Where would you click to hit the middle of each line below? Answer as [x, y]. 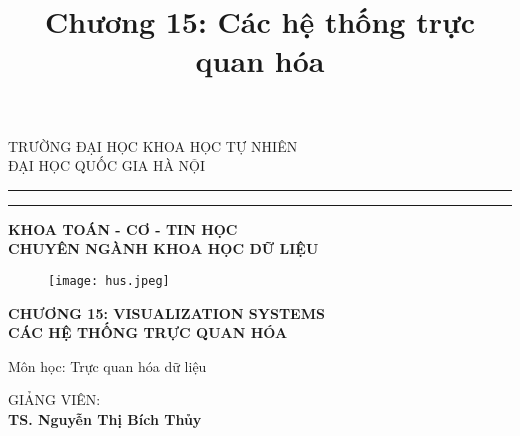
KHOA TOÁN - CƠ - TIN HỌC [123, 228]
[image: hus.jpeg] [109, 280]
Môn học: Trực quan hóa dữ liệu [107, 365]
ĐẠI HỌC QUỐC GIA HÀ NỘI [107, 165]
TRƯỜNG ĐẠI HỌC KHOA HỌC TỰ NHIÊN [153, 145]
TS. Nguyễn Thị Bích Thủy [105, 418]
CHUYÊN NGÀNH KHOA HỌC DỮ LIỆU [163, 248]
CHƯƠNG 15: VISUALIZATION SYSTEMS [166, 312]
